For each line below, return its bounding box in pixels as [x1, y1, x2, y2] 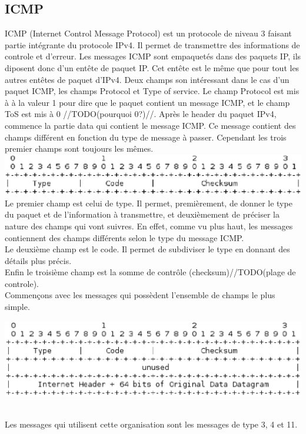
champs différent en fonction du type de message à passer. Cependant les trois [5, 131, 287, 143]
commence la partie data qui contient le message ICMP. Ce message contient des [5, 119, 296, 131]
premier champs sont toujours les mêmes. [5, 142, 154, 155]
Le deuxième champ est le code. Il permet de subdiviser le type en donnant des [5, 243, 290, 255]
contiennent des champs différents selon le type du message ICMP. [5, 231, 244, 243]
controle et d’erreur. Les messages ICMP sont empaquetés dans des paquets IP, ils [5, 50, 301, 62]
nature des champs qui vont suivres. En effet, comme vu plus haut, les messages [5, 219, 293, 232]
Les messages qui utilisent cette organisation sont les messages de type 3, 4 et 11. [5, 418, 298, 430]
